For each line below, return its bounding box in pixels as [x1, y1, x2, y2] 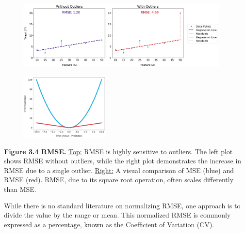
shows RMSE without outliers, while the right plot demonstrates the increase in [4, 156, 242, 166]
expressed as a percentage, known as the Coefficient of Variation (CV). [4, 219, 214, 229]
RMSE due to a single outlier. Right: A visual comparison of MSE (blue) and [4, 165, 234, 175]
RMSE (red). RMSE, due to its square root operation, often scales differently [4, 175, 234, 185]
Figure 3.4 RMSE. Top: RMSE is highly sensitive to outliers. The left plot [4, 146, 233, 156]
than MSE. [4, 184, 36, 194]
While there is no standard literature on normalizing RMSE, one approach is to [4, 200, 241, 210]
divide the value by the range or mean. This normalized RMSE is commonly [4, 210, 231, 220]
